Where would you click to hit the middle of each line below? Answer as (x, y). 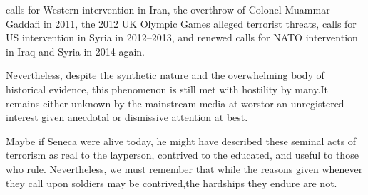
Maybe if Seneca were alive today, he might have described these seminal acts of (181, 141)
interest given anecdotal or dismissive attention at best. (127, 117)
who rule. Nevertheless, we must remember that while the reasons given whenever (184, 168)
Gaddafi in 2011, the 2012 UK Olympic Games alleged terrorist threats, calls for (181, 23)
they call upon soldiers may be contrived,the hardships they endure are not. (172, 183)
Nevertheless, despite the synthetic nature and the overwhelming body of (165, 75)
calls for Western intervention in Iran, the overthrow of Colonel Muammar (168, 9)
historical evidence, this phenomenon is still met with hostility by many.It (167, 89)
